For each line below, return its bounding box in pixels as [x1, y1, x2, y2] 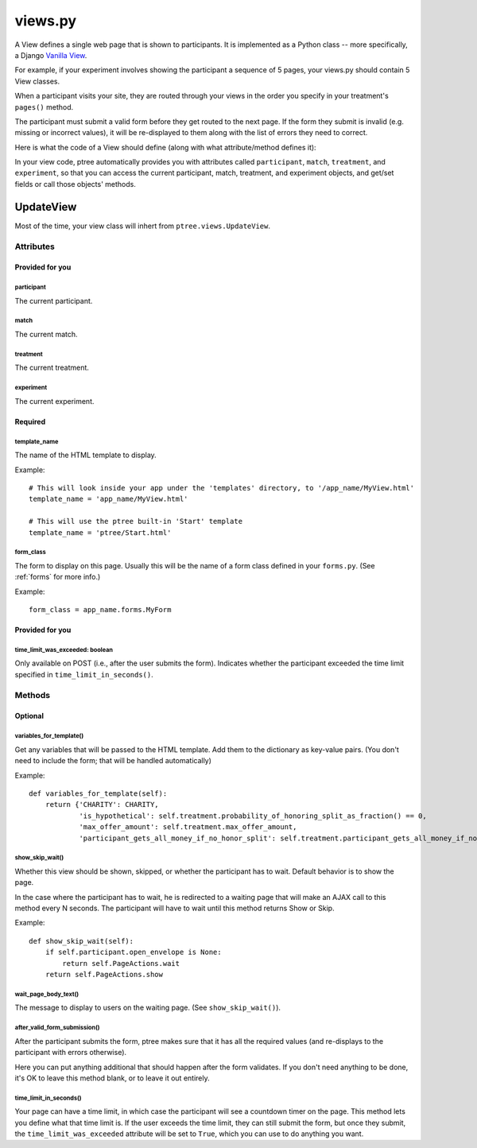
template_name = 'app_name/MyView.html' [29, 494, 188, 504]
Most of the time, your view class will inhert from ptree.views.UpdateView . [14, 221, 270, 231]
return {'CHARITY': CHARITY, [45, 800, 159, 809]
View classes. [14, 76, 60, 86]
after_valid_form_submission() [14, 1024, 100, 1032]
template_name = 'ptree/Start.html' [29, 528, 172, 537]
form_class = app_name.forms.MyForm [29, 605, 172, 615]
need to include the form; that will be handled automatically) [14, 756, 212, 766]
